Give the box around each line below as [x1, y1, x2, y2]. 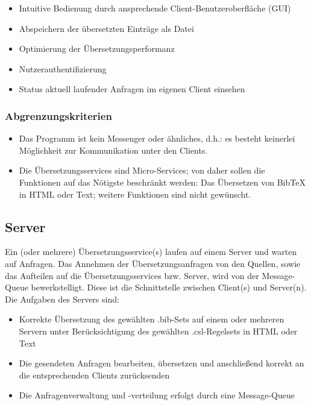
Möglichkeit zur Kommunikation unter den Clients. [19, 143, 208, 156]
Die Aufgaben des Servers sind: [5, 292, 119, 305]
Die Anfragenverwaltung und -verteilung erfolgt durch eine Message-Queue [19, 389, 295, 401]
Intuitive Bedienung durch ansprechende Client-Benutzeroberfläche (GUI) [19, 2, 291, 14]
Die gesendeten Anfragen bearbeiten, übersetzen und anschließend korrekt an [19, 357, 304, 369]
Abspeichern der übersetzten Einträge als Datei [19, 22, 194, 34]
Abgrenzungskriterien [5, 108, 112, 123]
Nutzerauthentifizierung [19, 62, 107, 75]
